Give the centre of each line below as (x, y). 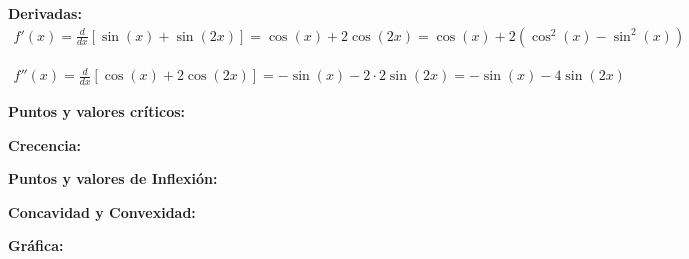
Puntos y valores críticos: (97, 111)
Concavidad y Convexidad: (102, 211)
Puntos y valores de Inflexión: (113, 178)
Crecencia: (45, 144)
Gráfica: (36, 245)
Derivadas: (45, 13)
